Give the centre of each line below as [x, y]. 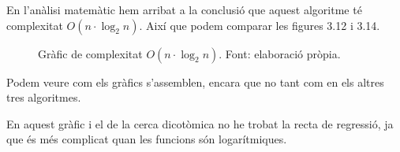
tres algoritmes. [44, 97]
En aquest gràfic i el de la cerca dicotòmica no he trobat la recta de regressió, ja [200, 123]
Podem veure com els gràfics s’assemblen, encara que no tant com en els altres [195, 82]
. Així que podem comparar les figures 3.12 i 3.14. [260, 25]
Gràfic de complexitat [90, 53]
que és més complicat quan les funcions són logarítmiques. [147, 139]
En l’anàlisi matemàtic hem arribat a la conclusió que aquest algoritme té [184, 9]
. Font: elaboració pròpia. [280, 53]
